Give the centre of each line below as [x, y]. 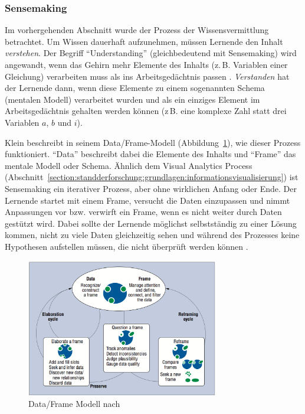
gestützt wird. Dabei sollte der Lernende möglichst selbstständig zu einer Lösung [151, 223]
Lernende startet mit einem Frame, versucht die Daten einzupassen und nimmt [147, 200]
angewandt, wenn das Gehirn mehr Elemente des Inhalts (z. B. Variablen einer [146, 64]
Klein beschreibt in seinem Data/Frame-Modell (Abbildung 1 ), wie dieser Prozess [153, 142]
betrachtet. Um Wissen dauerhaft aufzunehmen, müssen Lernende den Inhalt [144, 41]
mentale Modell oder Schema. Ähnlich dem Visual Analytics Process [129, 165]
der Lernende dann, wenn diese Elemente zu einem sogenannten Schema [135, 88]
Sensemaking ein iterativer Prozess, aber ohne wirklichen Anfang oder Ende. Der [151, 188]
